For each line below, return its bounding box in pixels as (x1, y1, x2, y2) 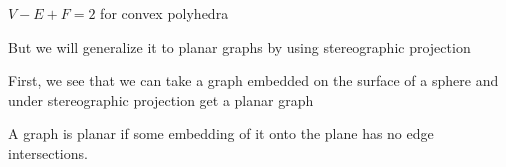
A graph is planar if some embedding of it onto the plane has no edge (8, 123, 434, 144)
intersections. (8, 142, 88, 163)
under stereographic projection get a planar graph (8, 89, 314, 110)
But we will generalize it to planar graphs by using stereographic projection (8, 36, 471, 57)
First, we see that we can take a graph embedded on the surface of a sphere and (8, 70, 499, 91)
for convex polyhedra (100, 3, 229, 23)
